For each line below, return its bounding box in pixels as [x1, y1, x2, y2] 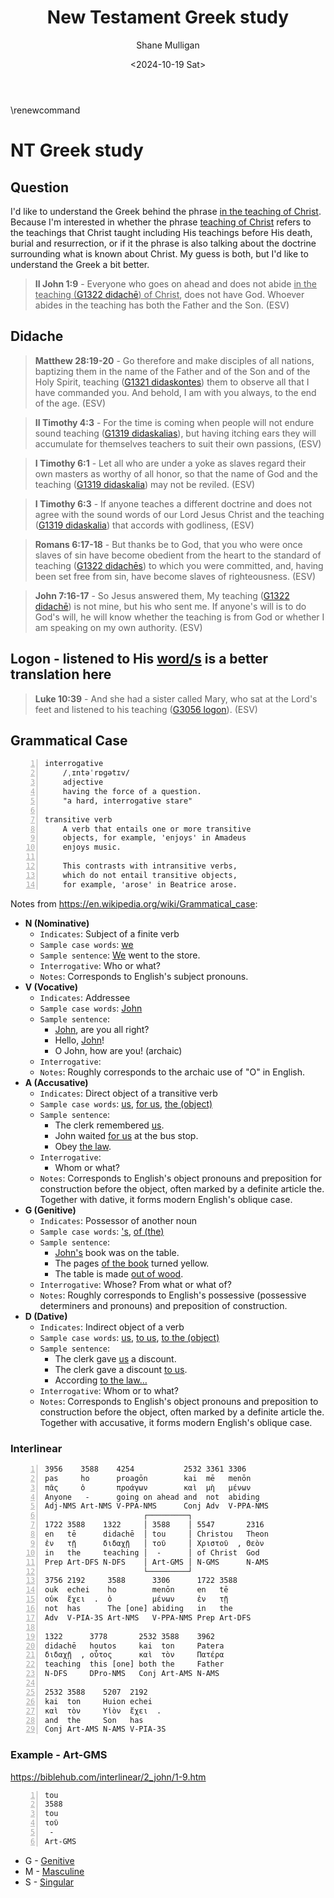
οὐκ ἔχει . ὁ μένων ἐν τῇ [44, 1594, 229, 1605]
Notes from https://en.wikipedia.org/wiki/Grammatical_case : [10, 897, 258, 910]
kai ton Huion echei [44, 1696, 153, 1706]
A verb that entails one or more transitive [62, 824, 252, 834]
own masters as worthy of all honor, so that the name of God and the [34, 467, 318, 480]
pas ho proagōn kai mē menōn [44, 1473, 252, 1483]
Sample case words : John [39, 1002, 143, 1014]
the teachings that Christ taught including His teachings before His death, [10, 226, 313, 238]
